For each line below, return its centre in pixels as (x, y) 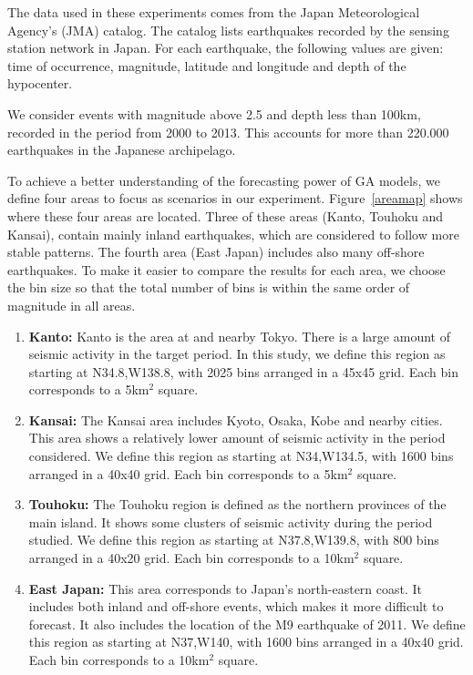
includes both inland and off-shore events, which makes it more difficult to (236, 606)
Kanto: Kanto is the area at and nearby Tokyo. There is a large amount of (239, 336)
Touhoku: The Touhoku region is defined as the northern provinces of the (237, 504)
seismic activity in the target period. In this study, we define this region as (237, 354)
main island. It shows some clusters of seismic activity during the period (231, 522)
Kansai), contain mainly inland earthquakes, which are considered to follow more (233, 234)
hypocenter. (40, 83)
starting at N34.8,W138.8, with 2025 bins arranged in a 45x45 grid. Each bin (243, 371)
